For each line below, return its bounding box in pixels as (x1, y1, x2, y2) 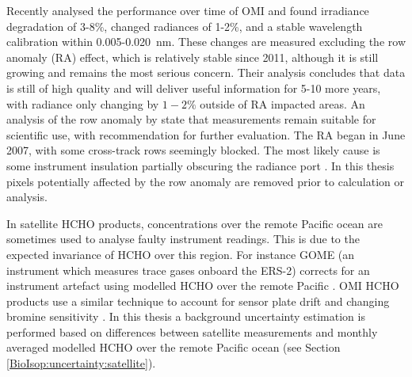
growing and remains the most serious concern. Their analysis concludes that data (6, 64, 406, 81)
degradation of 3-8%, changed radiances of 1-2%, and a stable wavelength (6, 17, 363, 34)
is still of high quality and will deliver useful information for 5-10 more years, (6, 79, 381, 96)
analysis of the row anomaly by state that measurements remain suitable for (6, 111, 376, 128)
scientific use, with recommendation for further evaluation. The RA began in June (6, 126, 406, 143)
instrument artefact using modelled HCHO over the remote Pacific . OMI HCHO (6, 277, 399, 294)
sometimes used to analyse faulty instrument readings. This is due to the (6, 230, 360, 247)
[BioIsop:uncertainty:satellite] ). (6, 355, 156, 371)
